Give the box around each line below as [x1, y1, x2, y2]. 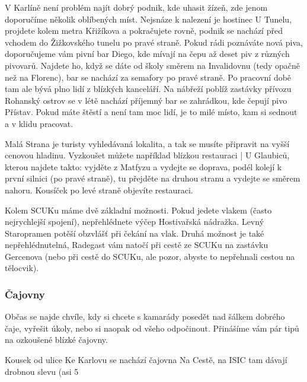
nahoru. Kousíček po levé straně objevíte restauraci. [5, 183, 193, 196]
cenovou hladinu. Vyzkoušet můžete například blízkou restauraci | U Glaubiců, [5, 149, 290, 161]
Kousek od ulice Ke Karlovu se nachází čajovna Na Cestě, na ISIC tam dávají [5, 354, 287, 366]
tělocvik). [5, 262, 39, 274]
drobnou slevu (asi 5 [5, 365, 79, 377]
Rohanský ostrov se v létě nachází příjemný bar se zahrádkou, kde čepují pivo [5, 94, 287, 106]
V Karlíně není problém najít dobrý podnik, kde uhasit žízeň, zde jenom [5, 1, 268, 13]
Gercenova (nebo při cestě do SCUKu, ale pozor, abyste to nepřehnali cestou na [5, 250, 295, 262]
